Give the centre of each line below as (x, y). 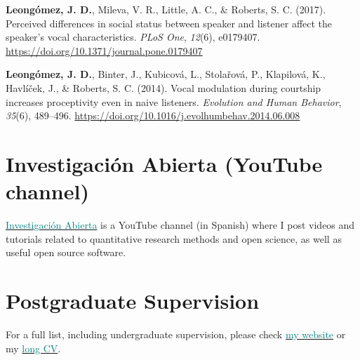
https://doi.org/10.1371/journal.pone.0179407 (104, 50)
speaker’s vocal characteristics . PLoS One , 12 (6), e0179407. (133, 37)
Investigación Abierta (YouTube (164, 163)
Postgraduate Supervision (133, 301)
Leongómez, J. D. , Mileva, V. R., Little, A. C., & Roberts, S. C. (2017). (166, 9)
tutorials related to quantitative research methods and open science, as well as (174, 238)
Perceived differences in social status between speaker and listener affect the (169, 23)
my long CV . (33, 348)
